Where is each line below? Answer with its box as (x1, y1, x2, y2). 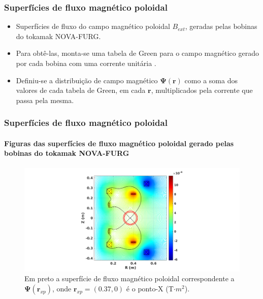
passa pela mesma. (16, 94, 74, 105)
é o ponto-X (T (126, 283, 174, 293)
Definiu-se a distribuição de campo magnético (16, 75, 158, 85)
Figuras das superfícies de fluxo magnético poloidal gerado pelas (4, 138, 234, 148)
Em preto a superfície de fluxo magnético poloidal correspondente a (24, 273, 235, 284)
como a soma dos (184, 75, 238, 85)
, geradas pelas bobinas (185, 21, 257, 31)
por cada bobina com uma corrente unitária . (16, 58, 156, 68)
